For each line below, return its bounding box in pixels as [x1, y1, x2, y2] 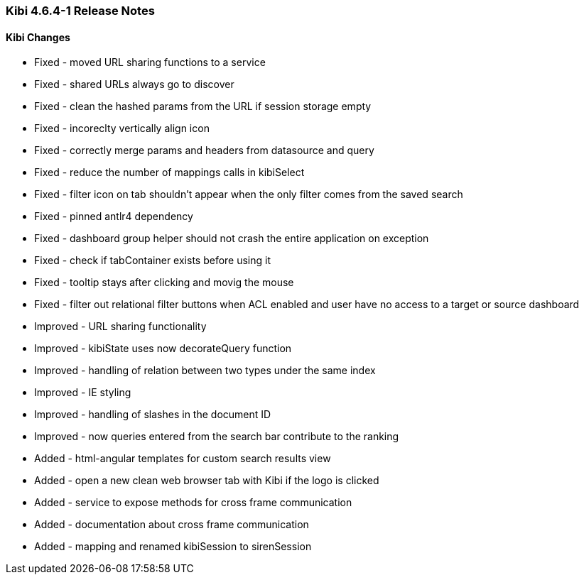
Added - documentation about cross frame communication [34, 518, 309, 531]
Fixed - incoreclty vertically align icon [34, 122, 210, 135]
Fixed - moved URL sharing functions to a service [34, 56, 266, 69]
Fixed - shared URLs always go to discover [34, 78, 234, 91]
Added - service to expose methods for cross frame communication [34, 496, 352, 509]
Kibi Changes [6, 31, 70, 43]
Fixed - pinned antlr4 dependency [34, 210, 193, 223]
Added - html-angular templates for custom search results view [34, 452, 331, 465]
